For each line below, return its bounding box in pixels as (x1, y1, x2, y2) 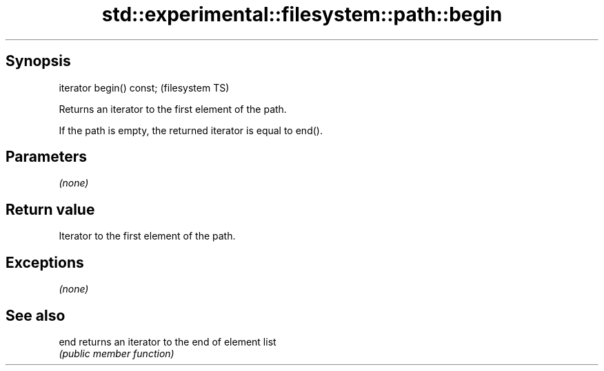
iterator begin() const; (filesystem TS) (59, 81, 230, 94)
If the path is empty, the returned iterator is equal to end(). (59, 124, 323, 136)
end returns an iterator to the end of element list (59, 335, 276, 348)
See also (6, 306, 66, 324)
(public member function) (59, 347, 174, 359)
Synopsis (6, 52, 71, 70)
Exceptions (6, 253, 84, 271)
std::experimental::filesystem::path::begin (101, 3, 503, 26)
